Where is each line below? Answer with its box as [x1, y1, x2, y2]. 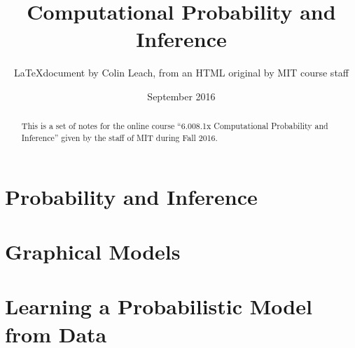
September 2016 [147, 88, 216, 103]
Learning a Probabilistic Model [5, 292, 312, 321]
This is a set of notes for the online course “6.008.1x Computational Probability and [21, 120, 328, 132]
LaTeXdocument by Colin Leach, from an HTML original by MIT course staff [13, 65, 349, 80]
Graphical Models [5, 236, 181, 265]
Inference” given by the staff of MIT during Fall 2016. [21, 131, 218, 143]
